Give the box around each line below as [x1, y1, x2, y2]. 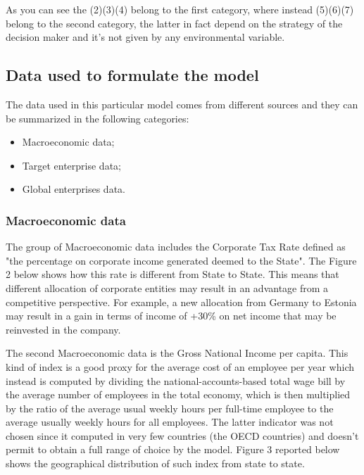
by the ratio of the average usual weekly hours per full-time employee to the [6, 400, 334, 415]
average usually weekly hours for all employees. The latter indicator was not [6, 414, 334, 429]
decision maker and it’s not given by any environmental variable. [6, 30, 285, 44]
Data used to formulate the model [6, 64, 259, 86]
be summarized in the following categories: [6, 110, 189, 125]
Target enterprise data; [22, 158, 121, 172]
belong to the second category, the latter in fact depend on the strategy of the [6, 15, 343, 30]
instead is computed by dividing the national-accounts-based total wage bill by [6, 373, 346, 388]
